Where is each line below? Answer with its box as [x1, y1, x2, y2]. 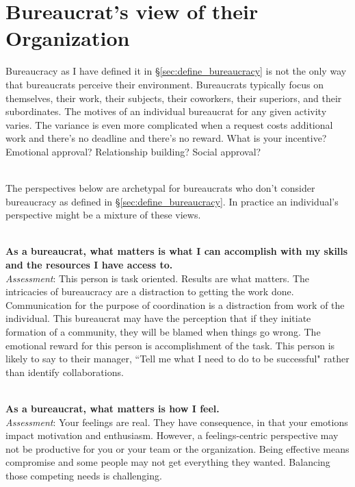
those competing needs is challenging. [5, 468, 162, 482]
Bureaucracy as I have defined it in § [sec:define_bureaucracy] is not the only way [5, 64, 347, 78]
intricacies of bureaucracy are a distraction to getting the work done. [5, 284, 294, 299]
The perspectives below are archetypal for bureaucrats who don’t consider [5, 181, 315, 195]
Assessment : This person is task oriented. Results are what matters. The [5, 271, 310, 285]
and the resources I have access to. [5, 258, 173, 272]
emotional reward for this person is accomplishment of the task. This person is [5, 338, 335, 352]
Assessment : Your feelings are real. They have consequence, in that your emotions [5, 414, 348, 429]
